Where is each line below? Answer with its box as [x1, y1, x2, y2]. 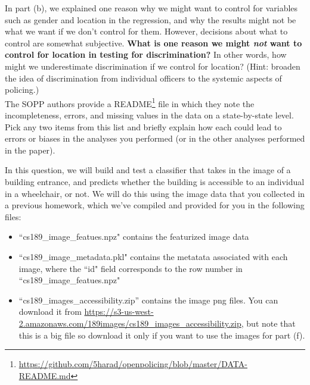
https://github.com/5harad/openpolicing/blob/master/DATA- [18, 358, 247, 370]
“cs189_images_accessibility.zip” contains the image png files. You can [18, 293, 278, 306]
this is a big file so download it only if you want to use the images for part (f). [18, 328, 305, 341]
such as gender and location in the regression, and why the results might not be [5, 13, 296, 26]
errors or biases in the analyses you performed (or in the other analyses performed [5, 132, 305, 145]
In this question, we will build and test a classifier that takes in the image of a [5, 164, 291, 176]
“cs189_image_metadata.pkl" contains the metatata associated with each [18, 250, 288, 262]
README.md [18, 369, 71, 381]
